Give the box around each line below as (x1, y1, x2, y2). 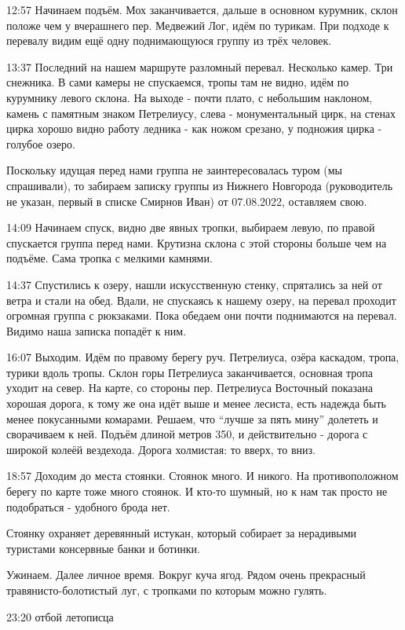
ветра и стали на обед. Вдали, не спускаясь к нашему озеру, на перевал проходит (6, 291, 396, 308)
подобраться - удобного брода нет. (6, 498, 170, 515)
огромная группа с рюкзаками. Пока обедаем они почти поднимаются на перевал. (6, 307, 397, 324)
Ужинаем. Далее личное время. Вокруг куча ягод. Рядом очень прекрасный (6, 566, 366, 583)
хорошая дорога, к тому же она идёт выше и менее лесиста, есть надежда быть (6, 395, 386, 412)
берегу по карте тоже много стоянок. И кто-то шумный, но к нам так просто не (6, 483, 388, 500)
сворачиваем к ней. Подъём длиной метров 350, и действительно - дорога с (6, 426, 368, 442)
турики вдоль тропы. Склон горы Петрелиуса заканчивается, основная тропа (6, 364, 374, 380)
